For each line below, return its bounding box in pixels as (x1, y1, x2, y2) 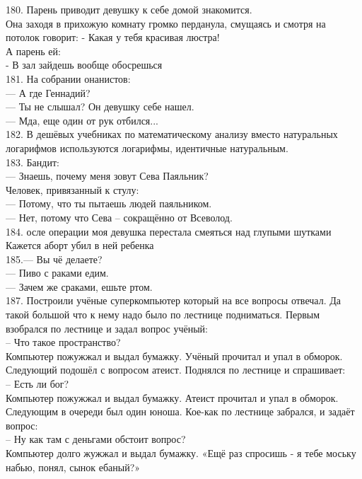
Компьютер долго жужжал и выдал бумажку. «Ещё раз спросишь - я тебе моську (6, 446, 356, 460)
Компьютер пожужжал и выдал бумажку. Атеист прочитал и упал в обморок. (6, 390, 339, 405)
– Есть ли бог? (6, 376, 69, 391)
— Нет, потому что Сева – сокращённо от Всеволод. (6, 209, 233, 224)
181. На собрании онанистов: (6, 71, 131, 86)
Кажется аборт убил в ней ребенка (6, 238, 154, 253)
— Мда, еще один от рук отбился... (6, 112, 158, 127)
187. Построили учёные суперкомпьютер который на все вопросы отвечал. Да (6, 293, 341, 308)
